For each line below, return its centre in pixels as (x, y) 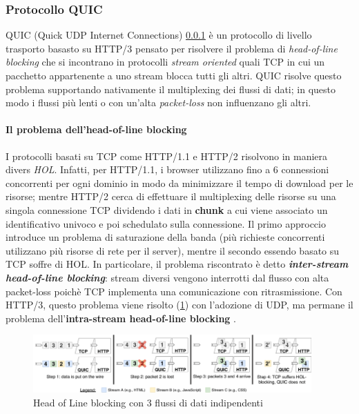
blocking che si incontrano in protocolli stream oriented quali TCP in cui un (165, 62)
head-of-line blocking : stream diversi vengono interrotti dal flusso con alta (167, 277)
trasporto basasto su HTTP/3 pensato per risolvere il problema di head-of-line (172, 48)
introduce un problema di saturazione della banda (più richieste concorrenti (165, 237)
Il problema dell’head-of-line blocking (96, 129)
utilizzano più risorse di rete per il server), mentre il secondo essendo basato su (173, 250)
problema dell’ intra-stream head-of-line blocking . (121, 318)
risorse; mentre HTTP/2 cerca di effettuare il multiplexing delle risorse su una (171, 196)
